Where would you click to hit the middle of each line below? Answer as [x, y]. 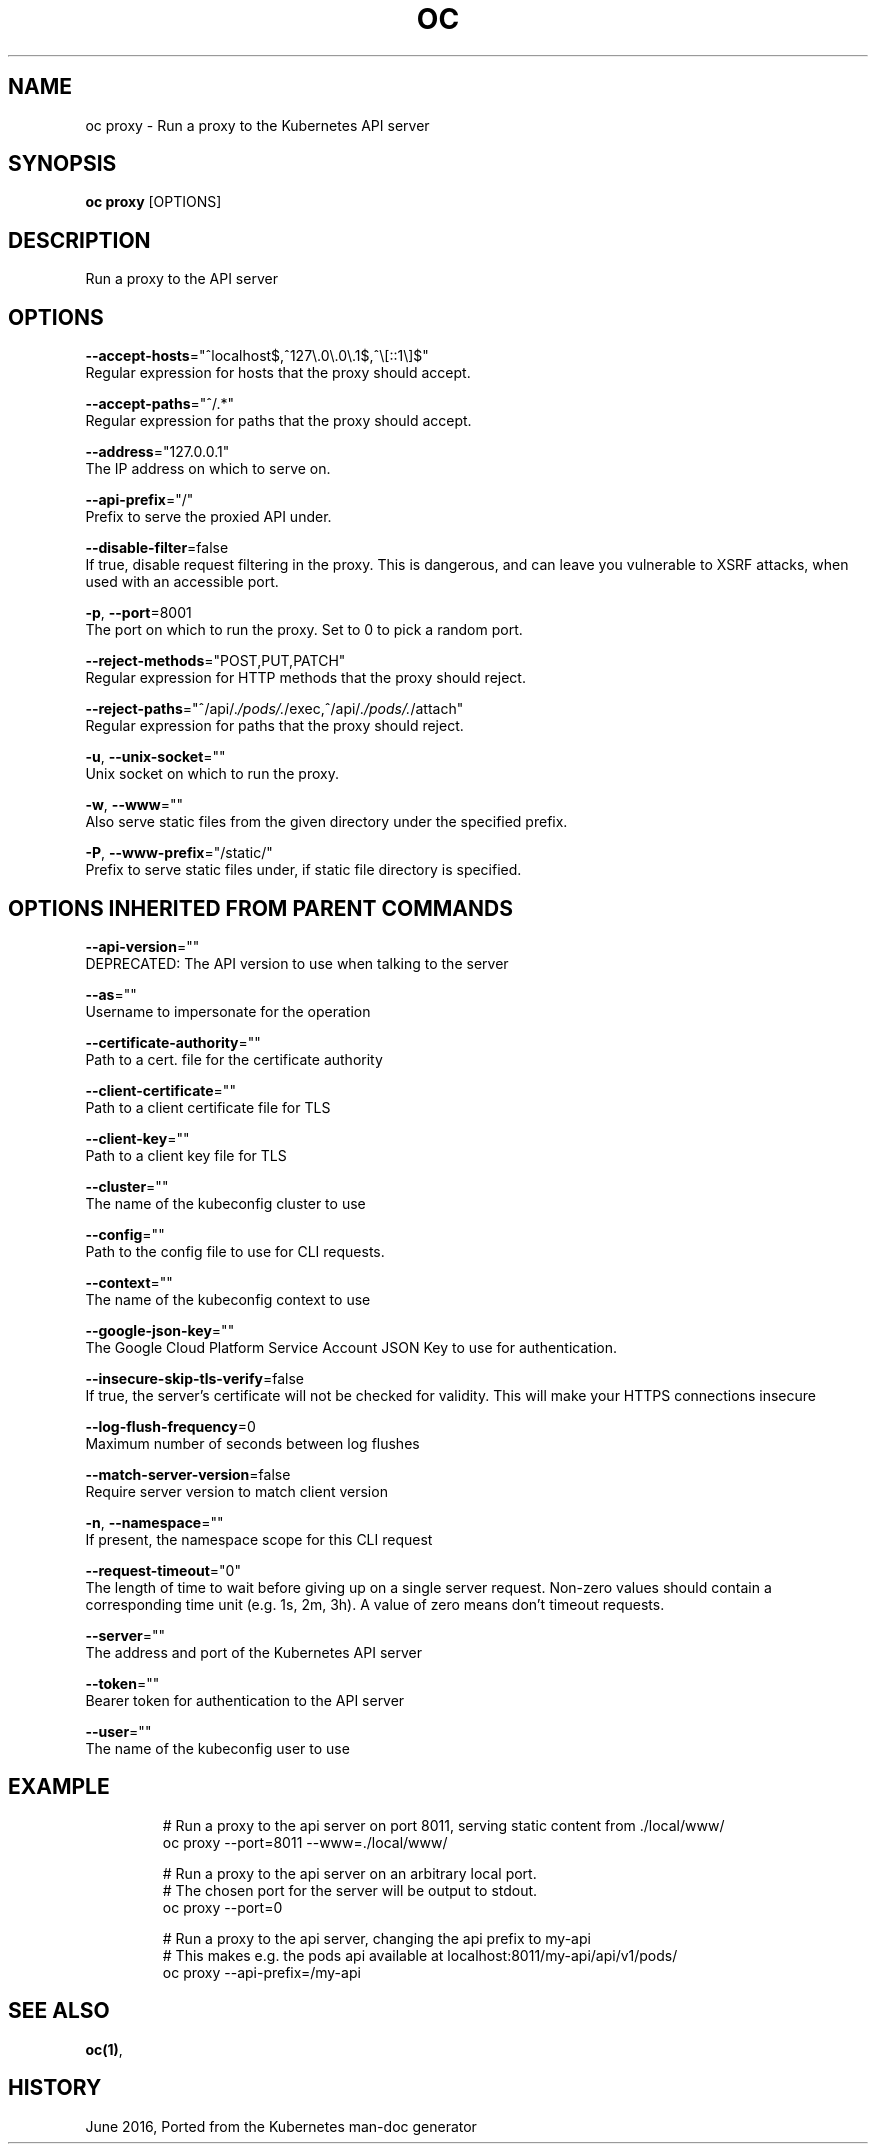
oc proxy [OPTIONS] [153, 202]
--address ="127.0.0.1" [157, 452]
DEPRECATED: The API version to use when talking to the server [297, 963]
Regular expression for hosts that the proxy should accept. [278, 373]
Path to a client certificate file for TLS [208, 1107]
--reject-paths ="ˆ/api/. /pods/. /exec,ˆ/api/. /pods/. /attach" [274, 709]
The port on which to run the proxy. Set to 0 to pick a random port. [304, 630]
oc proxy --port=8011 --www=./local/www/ [305, 1842]
